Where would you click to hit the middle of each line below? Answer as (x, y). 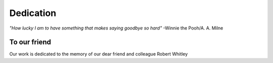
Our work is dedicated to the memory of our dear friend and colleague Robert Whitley (99, 54)
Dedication (33, 13)
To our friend (30, 42)
